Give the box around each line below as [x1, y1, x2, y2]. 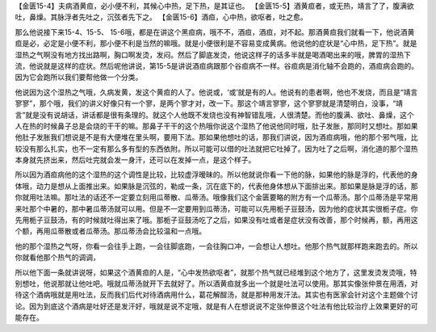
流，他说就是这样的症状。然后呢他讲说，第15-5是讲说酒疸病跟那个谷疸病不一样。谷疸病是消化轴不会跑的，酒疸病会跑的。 [15, 61, 419, 70]
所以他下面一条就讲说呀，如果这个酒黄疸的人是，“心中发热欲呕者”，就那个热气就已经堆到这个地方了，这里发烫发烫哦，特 [15, 267, 417, 277]
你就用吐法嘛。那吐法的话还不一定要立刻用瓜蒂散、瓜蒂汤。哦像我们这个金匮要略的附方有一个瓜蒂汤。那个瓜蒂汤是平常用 [15, 192, 418, 202]
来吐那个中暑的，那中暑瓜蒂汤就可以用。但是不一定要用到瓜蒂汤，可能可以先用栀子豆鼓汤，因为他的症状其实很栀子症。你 [15, 204, 418, 213]
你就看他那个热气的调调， [15, 253, 100, 263]
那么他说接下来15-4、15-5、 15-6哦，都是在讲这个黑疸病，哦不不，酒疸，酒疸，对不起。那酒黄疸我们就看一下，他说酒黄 [15, 27, 415, 36]
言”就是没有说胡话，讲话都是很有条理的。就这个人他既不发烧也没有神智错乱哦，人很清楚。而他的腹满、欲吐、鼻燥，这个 [15, 110, 415, 120]
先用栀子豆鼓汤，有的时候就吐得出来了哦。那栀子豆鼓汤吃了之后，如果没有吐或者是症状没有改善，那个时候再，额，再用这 [15, 215, 418, 225]
